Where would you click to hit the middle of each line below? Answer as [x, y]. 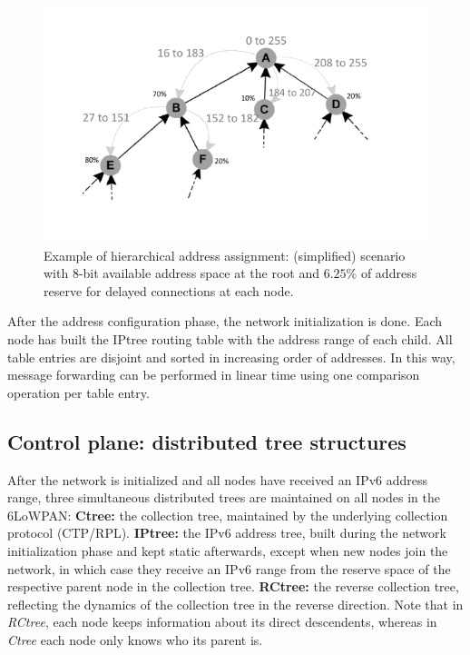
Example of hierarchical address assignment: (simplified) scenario [225, 255]
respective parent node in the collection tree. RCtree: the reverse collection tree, [233, 586]
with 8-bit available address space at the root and [182, 273]
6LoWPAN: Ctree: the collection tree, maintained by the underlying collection [228, 515]
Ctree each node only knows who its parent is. [135, 639]
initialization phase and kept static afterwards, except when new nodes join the [228, 550]
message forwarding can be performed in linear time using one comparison [214, 375]
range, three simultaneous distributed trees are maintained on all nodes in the [224, 497]
